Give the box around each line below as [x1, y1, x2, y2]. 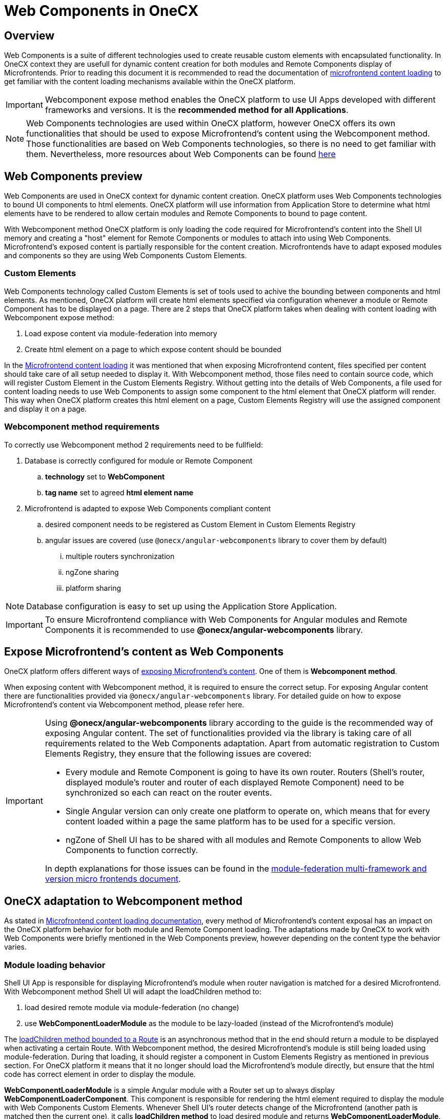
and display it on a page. [4, 404, 87, 413]
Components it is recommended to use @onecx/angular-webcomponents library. [45, 624, 363, 635]
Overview [4, 29, 55, 42]
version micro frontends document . [45, 874, 181, 884]
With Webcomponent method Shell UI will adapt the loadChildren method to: [4, 987, 261, 996]
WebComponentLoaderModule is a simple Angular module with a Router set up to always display [4, 1085, 335, 1094]
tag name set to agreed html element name [45, 488, 193, 497]
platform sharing [66, 583, 121, 592]
